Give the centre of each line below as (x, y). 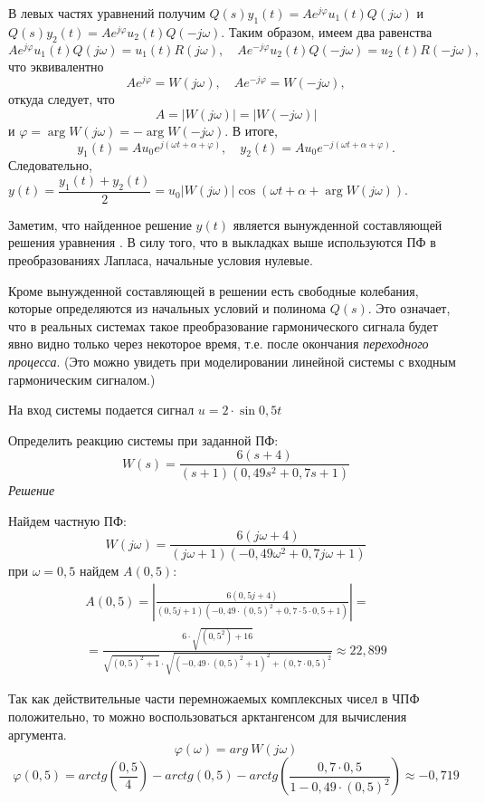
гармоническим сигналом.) (82, 379)
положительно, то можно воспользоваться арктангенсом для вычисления (208, 717)
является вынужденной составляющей (338, 224)
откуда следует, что (62, 99)
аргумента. (38, 734)
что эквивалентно (56, 66)
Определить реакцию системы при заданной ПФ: (143, 440)
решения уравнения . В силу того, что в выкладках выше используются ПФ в (222, 242)
